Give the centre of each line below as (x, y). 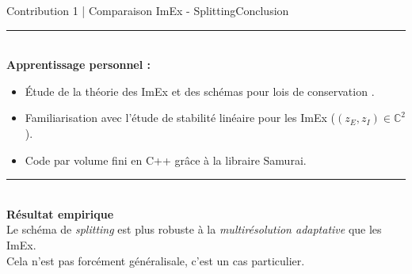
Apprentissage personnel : (78, 65)
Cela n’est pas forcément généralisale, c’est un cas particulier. (156, 260)
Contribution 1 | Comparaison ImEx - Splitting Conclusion (148, 10)
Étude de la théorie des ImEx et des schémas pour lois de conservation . (200, 91)
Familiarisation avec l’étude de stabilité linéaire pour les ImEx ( (180, 118)
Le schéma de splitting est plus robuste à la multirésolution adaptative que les (194, 229)
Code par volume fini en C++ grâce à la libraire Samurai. (166, 160)
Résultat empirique (60, 213)
